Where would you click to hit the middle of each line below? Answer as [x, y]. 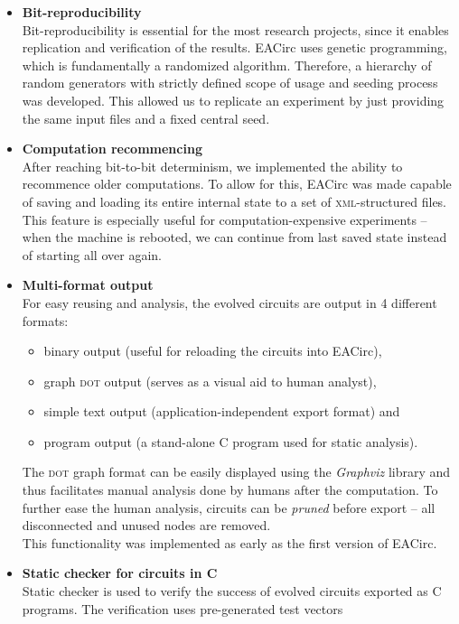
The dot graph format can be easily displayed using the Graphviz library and [236, 472]
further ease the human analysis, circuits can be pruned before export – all [229, 507]
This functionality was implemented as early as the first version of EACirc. [229, 542]
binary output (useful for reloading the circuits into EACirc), [213, 351]
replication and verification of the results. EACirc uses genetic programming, [234, 47]
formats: [45, 320]
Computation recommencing [112, 149]
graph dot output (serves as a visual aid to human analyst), [210, 381]
